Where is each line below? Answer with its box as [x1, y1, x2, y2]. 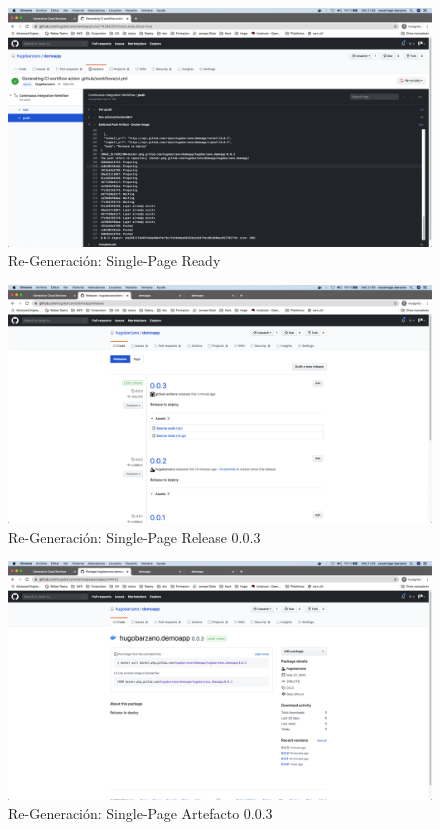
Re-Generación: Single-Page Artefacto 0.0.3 [8, 803, 273, 824]
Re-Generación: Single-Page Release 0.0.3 [8, 526, 261, 547]
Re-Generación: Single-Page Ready [8, 250, 221, 271]
